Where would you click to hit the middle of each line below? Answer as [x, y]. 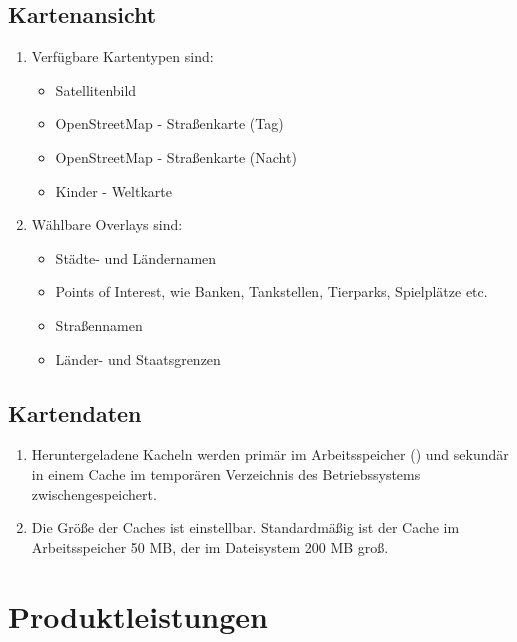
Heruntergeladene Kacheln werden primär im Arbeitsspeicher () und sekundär [270, 454]
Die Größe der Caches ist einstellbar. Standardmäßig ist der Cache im [245, 527]
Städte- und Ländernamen [136, 257]
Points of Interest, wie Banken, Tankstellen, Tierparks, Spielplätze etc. [271, 291]
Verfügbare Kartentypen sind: [122, 56]
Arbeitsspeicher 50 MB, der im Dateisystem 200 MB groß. [210, 546]
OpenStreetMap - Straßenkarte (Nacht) [176, 156]
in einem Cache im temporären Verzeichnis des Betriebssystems [226, 473]
